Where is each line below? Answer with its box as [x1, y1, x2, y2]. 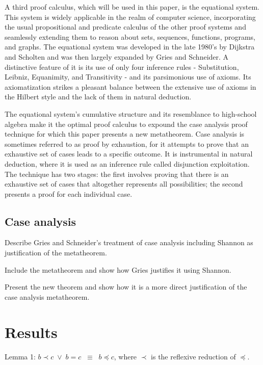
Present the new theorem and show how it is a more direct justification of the [5, 281, 247, 292]
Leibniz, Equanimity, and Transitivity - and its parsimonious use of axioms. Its [5, 71, 251, 82]
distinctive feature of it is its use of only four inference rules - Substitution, [5, 61, 239, 72]
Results [5, 321, 58, 342]
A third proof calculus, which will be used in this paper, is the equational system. [5, 2, 259, 12]
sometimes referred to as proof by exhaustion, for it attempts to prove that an [5, 138, 249, 149]
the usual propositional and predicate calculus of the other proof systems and [5, 21, 246, 32]
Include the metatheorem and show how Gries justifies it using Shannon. [5, 264, 231, 275]
